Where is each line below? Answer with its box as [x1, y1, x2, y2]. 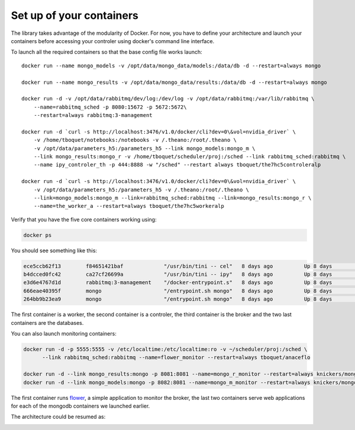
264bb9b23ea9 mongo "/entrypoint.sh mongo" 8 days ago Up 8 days [23, 296, 333, 302]
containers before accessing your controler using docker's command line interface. [11, 37, 215, 44]
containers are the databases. [11, 319, 84, 326]
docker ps [23, 232, 52, 239]
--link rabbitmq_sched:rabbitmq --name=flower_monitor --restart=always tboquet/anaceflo [42, 354, 311, 361]
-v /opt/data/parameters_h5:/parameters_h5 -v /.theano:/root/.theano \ [33, 186, 250, 193]
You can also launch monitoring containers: [11, 330, 117, 337]
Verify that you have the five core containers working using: [11, 216, 157, 223]
